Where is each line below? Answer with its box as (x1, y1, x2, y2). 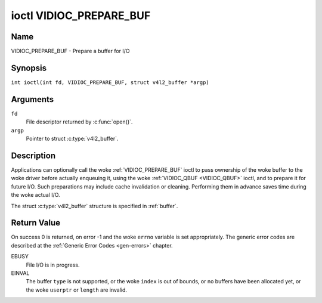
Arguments (11, 94, 54, 104)
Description (11, 150, 56, 160)
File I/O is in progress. (26, 261, 80, 268)
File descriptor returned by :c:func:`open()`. (26, 118, 133, 125)
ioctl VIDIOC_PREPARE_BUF (11, 9, 151, 22)
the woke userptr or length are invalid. (26, 286, 128, 293)
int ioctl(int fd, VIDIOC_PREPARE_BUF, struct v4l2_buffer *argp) (11, 79, 210, 86)
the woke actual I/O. (11, 191, 60, 199)
